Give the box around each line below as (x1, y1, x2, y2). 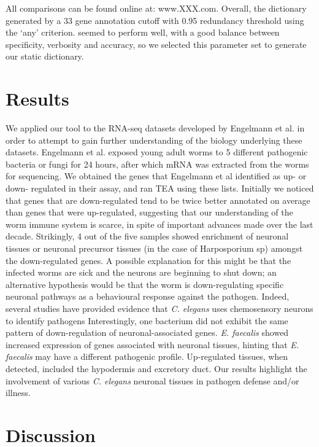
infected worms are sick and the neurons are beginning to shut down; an (6, 266, 277, 279)
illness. (6, 386, 31, 399)
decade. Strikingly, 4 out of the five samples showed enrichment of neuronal (6, 230, 289, 243)
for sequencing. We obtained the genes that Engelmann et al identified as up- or (6, 169, 307, 182)
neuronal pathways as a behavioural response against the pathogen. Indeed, (6, 290, 290, 303)
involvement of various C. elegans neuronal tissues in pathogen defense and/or (6, 374, 299, 387)
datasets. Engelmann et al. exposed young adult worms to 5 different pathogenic (6, 146, 308, 158)
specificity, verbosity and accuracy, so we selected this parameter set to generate (6, 37, 307, 50)
